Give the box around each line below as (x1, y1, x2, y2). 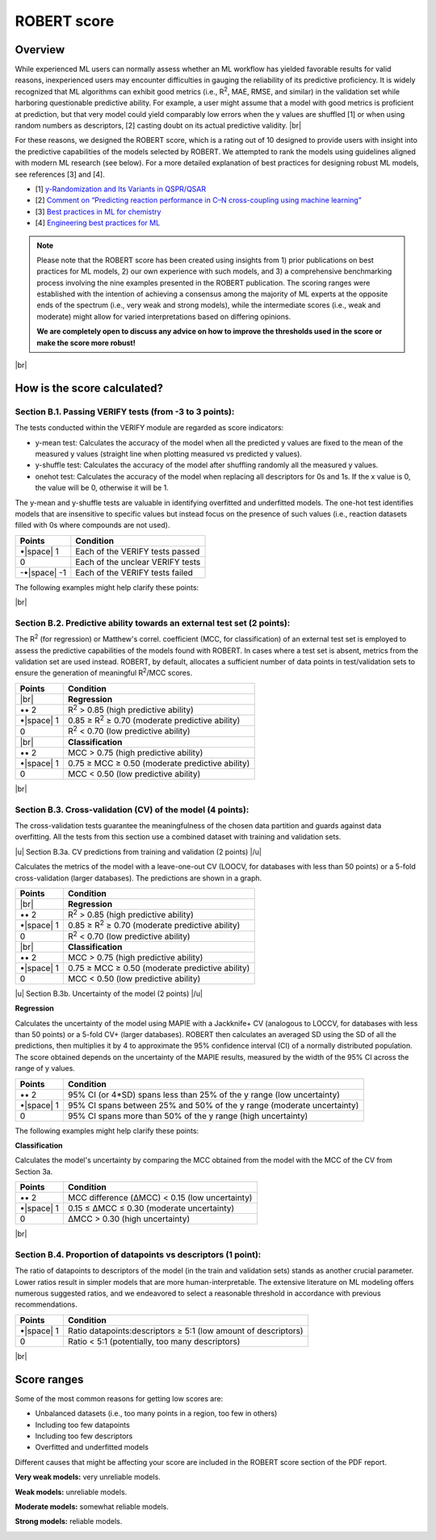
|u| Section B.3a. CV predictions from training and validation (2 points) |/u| (15, 847, 262, 856)
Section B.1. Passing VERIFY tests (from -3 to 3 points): (15, 406, 235, 417)
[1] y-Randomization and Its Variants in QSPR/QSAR (35, 184, 207, 194)
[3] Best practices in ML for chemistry (35, 207, 161, 216)
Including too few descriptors (35, 1431, 133, 1441)
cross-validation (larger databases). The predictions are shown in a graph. (15, 873, 262, 883)
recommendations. (15, 1299, 78, 1309)
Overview (15, 43, 65, 56)
